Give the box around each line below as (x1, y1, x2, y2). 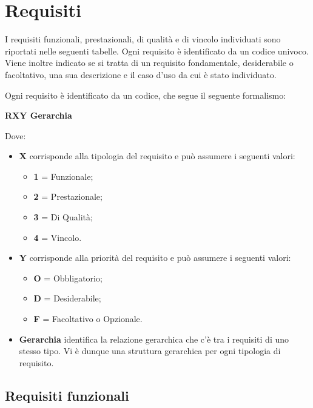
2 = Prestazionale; (33, 190, 103, 203)
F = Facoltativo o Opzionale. (33, 312, 143, 325)
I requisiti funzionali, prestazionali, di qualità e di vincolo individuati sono (5, 33, 281, 45)
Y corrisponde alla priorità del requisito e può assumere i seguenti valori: (19, 251, 291, 264)
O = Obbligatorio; (33, 271, 103, 284)
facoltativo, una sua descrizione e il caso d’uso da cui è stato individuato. (5, 68, 277, 81)
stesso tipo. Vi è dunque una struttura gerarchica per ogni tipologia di (19, 344, 281, 357)
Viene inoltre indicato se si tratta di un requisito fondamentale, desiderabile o (5, 56, 294, 69)
